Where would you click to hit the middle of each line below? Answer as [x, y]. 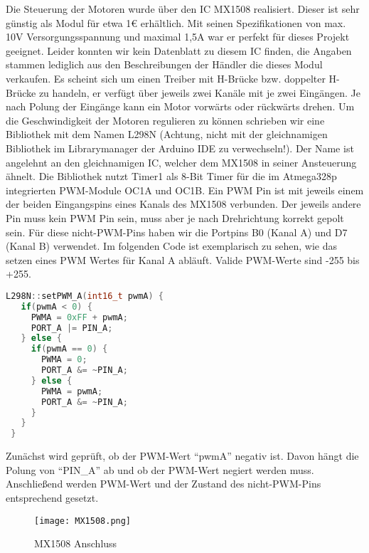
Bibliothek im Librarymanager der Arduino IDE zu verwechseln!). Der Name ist [180, 148]
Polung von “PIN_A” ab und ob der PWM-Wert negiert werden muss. [160, 469]
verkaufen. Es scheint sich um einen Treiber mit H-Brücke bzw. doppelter [166, 78]
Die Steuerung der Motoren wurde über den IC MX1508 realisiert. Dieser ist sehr [183, 9]
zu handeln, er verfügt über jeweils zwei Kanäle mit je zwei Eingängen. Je [199, 92]
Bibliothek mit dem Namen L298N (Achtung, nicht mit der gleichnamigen [167, 134]
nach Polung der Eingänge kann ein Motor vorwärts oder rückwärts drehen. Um [180, 106]
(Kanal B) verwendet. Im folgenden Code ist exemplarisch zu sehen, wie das [172, 246]
